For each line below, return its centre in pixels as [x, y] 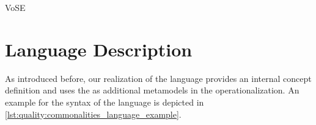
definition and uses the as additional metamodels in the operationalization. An [152, 90]
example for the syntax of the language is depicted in [105, 102]
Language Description [99, 49]
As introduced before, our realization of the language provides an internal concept [158, 78]
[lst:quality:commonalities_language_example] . [93, 114]
